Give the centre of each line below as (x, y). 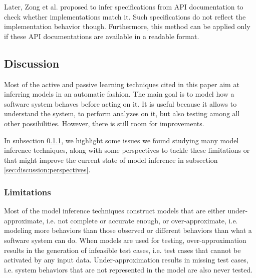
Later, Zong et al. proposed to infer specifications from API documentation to (124, 7)
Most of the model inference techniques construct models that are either (115, 211)
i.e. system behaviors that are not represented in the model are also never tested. (129, 269)
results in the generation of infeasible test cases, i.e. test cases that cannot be (122, 250)
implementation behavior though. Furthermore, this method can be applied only (127, 26)
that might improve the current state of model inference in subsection (111, 160)
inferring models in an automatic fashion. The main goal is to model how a (119, 94)
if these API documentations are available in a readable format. (102, 36)
